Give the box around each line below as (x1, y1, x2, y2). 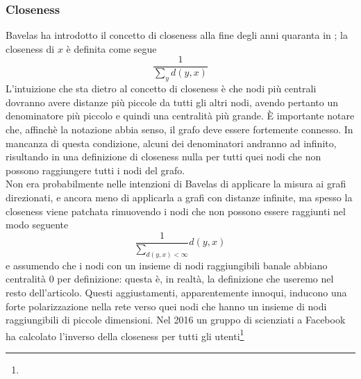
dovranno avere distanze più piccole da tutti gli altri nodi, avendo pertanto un (6, 94, 339, 109)
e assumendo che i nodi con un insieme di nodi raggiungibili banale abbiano (6, 258, 328, 272)
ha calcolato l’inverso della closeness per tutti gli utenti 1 (6, 326, 244, 343)
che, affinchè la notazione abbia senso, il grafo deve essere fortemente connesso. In (6, 122, 353, 137)
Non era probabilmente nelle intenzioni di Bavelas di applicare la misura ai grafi (6, 176, 346, 191)
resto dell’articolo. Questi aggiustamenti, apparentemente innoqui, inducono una (6, 285, 347, 299)
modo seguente (6, 217, 69, 232)
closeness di (6, 41, 55, 56)
